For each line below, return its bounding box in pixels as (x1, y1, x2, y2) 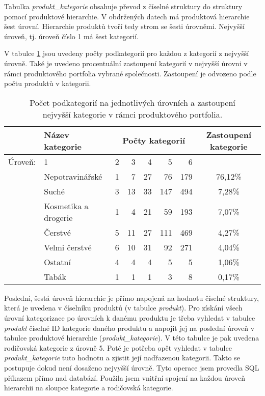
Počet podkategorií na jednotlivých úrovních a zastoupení (30, 96, 235, 108)
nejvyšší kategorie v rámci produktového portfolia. (42, 108, 223, 120)
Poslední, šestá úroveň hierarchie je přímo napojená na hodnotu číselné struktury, (4, 292, 259, 303)
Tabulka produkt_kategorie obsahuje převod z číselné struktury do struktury (4, 1, 243, 11)
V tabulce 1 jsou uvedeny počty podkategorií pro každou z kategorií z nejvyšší (4, 48, 249, 59)
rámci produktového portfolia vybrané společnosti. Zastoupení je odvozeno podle (4, 68, 256, 78)
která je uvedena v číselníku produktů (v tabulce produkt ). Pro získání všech (4, 302, 243, 313)
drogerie (44, 211, 73, 223)
